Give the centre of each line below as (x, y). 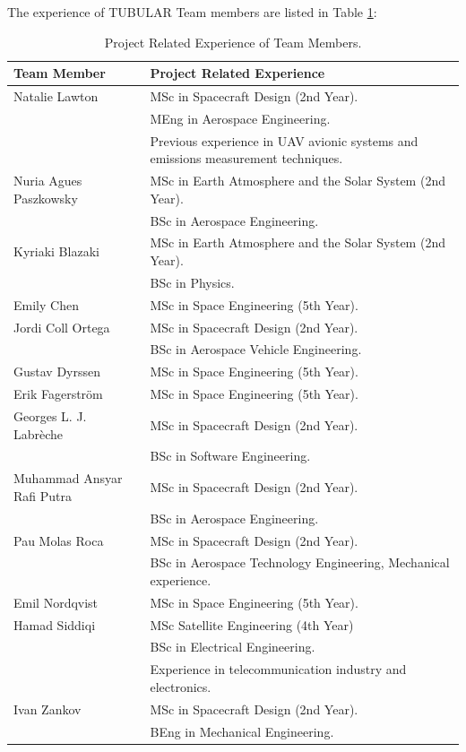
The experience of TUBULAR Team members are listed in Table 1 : (192, 12)
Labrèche (39, 433)
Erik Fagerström (58, 394)
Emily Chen (46, 304)
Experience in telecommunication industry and (278, 669)
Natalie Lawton (56, 96)
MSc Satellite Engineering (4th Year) (252, 624)
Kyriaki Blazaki (56, 251)
